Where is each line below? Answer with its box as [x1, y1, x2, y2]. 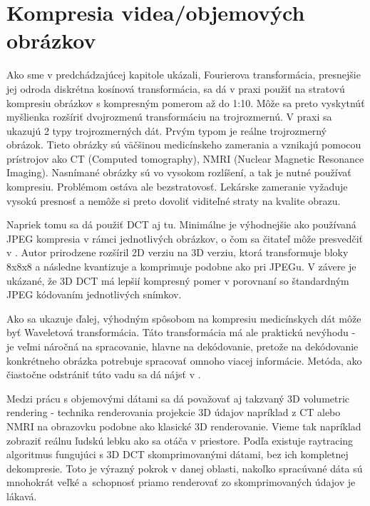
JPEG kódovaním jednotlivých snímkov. [6, 287, 182, 302]
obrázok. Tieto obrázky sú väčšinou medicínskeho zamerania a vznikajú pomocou [6, 137, 361, 152]
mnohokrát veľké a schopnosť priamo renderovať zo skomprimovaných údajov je [6, 475, 356, 490]
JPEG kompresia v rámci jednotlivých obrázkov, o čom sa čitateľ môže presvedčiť [6, 231, 363, 246]
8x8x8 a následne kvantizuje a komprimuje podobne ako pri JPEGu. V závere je [6, 259, 356, 274]
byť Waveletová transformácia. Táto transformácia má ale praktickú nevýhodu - [6, 325, 356, 340]
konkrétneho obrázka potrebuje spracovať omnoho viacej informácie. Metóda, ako [6, 353, 362, 368]
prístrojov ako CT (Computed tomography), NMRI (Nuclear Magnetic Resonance [6, 151, 364, 166]
